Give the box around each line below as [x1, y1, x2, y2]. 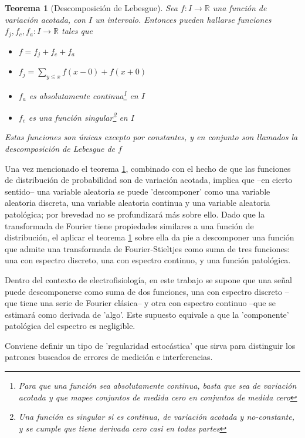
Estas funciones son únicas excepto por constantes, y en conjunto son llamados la [5, 131, 298, 143]
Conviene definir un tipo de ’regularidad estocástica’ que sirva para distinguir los [5, 339, 296, 351]
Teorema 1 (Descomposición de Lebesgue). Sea [5, 2, 178, 13]
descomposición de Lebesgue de [5, 142, 116, 154]
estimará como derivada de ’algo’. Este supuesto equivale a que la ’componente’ [5, 308, 289, 320]
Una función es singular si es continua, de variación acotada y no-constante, [18, 410, 294, 423]
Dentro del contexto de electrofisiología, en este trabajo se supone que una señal [5, 273, 292, 286]
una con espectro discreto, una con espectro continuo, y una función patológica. [5, 254, 291, 266]
